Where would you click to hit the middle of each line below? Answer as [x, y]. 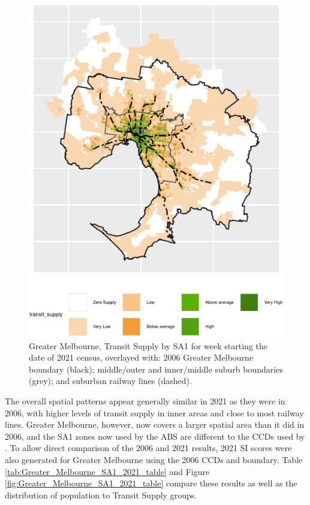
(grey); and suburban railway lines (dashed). [110, 381]
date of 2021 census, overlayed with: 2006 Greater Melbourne [141, 357]
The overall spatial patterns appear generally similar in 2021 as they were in [145, 400]
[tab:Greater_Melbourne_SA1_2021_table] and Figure [107, 471]
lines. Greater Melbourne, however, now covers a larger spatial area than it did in [155, 424]
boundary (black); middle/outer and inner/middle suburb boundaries [156, 369]
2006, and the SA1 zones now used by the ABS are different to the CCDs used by [155, 436]
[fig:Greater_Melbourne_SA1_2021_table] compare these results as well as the [151, 483]
